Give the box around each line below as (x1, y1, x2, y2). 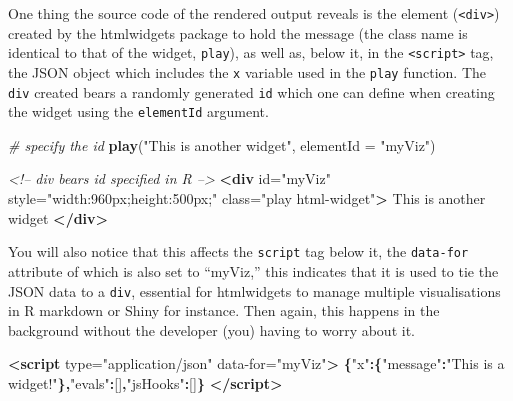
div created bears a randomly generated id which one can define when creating (8, 81, 495, 102)
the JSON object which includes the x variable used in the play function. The (8, 61, 487, 82)
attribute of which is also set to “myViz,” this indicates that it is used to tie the (8, 260, 499, 281)
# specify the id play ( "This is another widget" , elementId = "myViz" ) (8, 134, 436, 155)
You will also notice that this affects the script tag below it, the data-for (8, 241, 469, 262)
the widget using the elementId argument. (8, 101, 269, 122)
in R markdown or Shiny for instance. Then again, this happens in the (8, 300, 440, 321)
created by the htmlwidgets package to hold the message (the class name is (8, 22, 468, 43)
